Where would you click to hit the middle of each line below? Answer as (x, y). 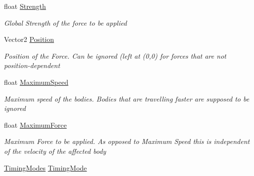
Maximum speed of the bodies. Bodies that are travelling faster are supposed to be (127, 98)
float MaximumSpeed (36, 82)
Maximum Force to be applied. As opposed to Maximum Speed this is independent (127, 141)
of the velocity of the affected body (55, 151)
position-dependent (32, 65)
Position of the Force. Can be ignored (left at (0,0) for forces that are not (115, 55)
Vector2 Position (29, 39)
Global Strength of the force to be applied (66, 22)
